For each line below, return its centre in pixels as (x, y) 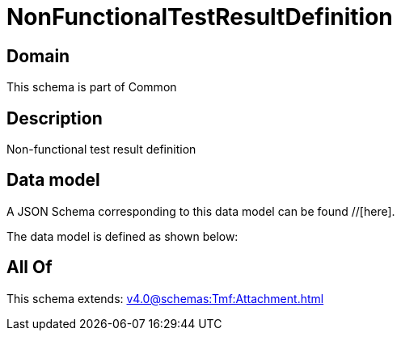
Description (55, 118)
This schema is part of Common (92, 87)
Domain (38, 56)
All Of (30, 267)
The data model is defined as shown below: (122, 236)
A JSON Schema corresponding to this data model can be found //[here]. (201, 211)
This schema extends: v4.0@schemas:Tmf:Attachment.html (165, 298)
